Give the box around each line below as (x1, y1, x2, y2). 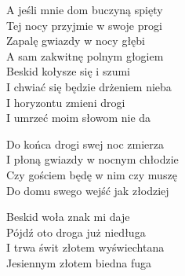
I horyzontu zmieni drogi (6, 94, 125, 110)
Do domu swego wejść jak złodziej (6, 182, 169, 198)
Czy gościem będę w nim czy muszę (6, 166, 177, 182)
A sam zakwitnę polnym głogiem (6, 47, 164, 64)
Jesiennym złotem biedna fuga (6, 254, 152, 270)
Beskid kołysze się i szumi (6, 63, 130, 79)
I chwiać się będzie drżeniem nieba (6, 78, 172, 94)
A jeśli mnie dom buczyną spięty (6, 2, 163, 17)
